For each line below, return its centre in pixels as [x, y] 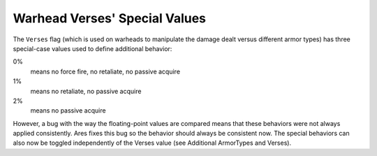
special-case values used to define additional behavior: [93, 48]
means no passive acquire [68, 111]
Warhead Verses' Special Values [109, 18]
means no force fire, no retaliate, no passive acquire [105, 71]
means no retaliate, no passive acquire [86, 91]
